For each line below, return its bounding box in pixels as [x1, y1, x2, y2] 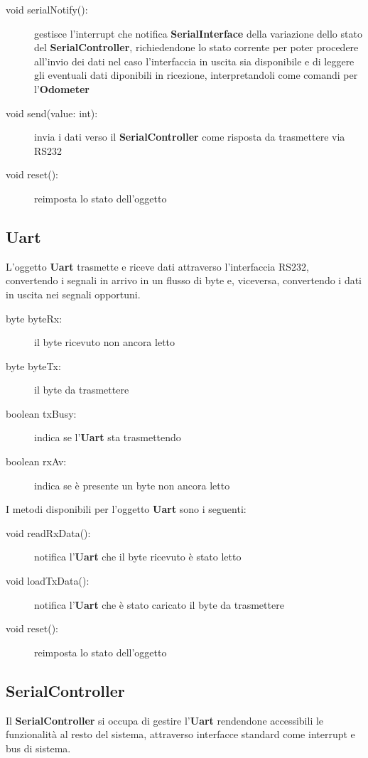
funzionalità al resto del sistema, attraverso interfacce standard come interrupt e [6, 727, 355, 742]
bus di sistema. [6, 740, 71, 755]
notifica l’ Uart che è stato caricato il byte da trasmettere [34, 597, 284, 612]
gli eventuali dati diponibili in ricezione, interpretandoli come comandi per [34, 67, 358, 82]
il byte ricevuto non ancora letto [34, 335, 175, 350]
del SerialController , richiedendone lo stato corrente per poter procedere [34, 40, 359, 55]
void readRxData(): [6, 525, 91, 540]
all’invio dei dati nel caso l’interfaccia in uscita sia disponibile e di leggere [34, 53, 355, 68]
